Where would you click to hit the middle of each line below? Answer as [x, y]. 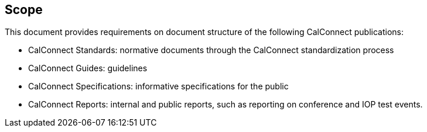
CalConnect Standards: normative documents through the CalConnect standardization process [211, 50]
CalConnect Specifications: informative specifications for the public [158, 86]
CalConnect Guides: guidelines [88, 68]
